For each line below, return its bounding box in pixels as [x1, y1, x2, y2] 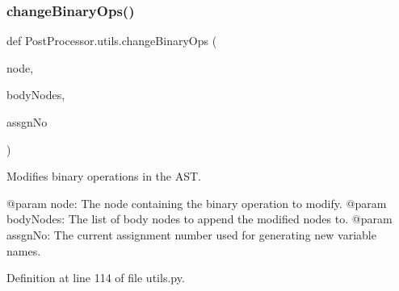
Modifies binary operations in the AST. [6, 168, 201, 185]
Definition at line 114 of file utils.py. [6, 269, 185, 286]
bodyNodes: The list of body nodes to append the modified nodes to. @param [6, 210, 393, 227]
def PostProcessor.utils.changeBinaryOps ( [6, 32, 217, 49]
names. [6, 242, 41, 259]
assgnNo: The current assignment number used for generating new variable [6, 226, 376, 243]
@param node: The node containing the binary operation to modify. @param [6, 194, 387, 211]
